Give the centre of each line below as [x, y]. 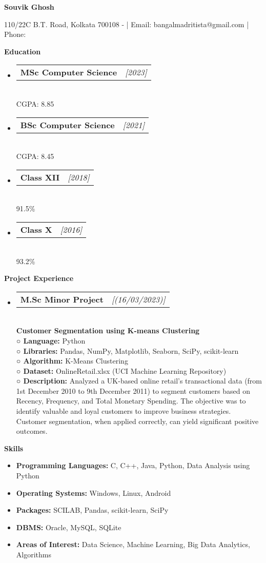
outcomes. [32, 431]
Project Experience [39, 278]
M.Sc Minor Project [62, 299]
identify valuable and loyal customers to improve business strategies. [124, 411]
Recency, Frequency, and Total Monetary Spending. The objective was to [131, 401]
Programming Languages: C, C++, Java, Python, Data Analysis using [133, 465]
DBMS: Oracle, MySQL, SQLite [69, 527]
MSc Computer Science [69, 72]
